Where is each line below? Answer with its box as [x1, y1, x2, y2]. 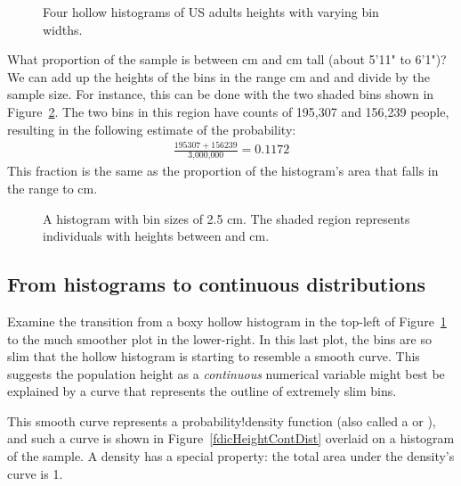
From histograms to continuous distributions [7, 270, 425, 298]
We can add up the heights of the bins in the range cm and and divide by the [7, 67, 431, 86]
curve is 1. [7, 464, 63, 482]
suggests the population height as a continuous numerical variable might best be [7, 364, 445, 383]
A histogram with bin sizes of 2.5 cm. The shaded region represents [43, 209, 410, 227]
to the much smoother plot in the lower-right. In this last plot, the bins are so [7, 329, 432, 348]
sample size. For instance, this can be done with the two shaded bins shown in [7, 85, 434, 103]
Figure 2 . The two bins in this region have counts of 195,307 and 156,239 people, [7, 102, 449, 120]
